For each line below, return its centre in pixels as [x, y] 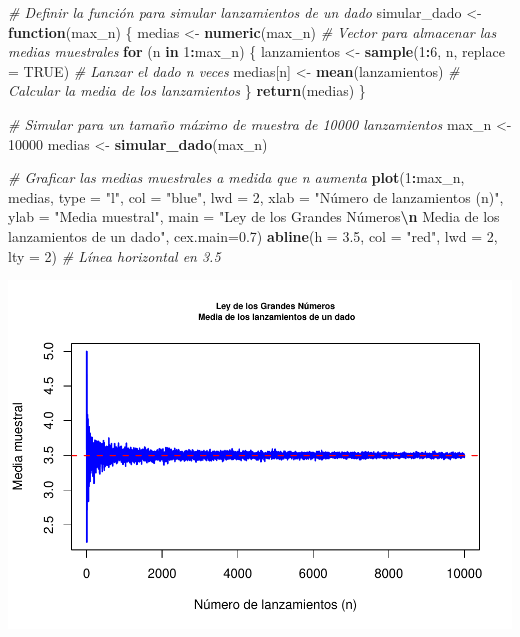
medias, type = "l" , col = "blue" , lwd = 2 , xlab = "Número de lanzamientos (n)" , [256, 196]
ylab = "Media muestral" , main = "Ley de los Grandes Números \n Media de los [254, 216]
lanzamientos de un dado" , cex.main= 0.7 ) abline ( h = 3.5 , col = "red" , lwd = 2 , [253, 235]
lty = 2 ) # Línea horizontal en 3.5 [114, 255]
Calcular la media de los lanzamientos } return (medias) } [187, 90]
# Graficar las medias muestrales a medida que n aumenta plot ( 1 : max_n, [236, 177]
